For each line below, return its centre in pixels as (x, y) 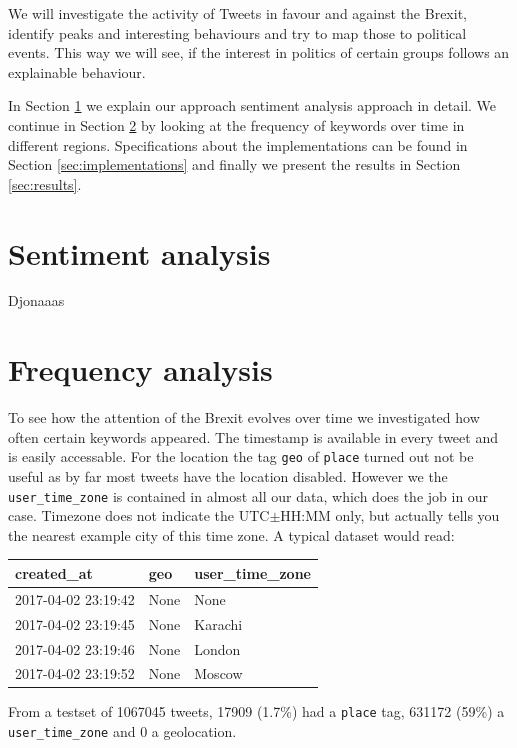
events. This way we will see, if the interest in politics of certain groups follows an (259, 52)
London (217, 648)
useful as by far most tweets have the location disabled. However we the (228, 476)
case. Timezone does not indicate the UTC (139, 515)
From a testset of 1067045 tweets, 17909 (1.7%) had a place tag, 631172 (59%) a (256, 711)
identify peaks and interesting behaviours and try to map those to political (237, 32)
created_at (54, 572)
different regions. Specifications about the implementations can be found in (238, 144)
